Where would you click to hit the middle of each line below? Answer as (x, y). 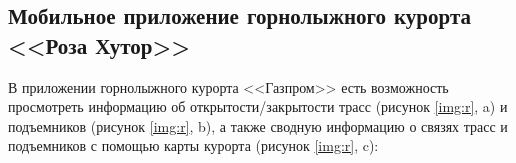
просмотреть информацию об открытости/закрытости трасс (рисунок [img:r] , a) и (258, 106)
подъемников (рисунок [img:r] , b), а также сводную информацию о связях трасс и (258, 125)
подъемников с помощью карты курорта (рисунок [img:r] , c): (193, 145)
